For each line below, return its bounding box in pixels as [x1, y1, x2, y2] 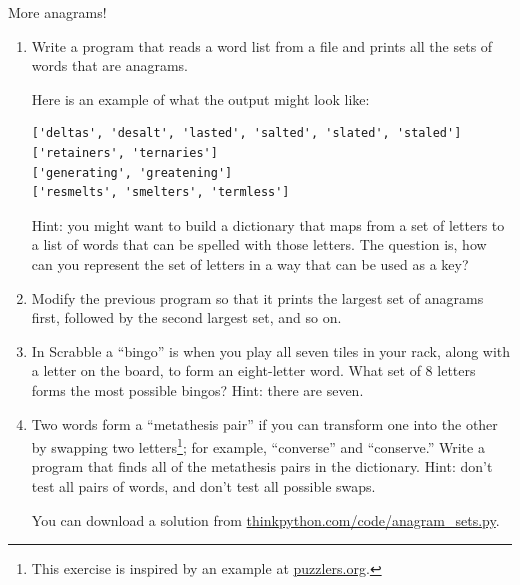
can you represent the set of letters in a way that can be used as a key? [31, 253, 469, 274]
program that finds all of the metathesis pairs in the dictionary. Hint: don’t [31, 456, 493, 477]
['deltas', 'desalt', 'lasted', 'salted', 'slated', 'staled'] [31, 126, 462, 141]
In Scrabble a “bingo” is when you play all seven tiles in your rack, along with [31, 340, 511, 361]
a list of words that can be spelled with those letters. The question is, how [31, 234, 487, 255]
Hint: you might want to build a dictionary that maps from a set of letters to [31, 214, 505, 235]
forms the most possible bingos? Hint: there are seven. [31, 379, 364, 400]
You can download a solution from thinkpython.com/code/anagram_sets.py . [31, 509, 500, 530]
